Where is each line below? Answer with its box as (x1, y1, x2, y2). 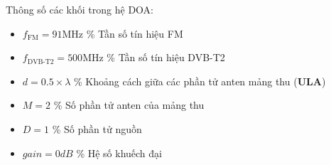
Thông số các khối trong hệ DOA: (6, 2, 153, 16)
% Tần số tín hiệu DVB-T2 (107, 50, 225, 65)
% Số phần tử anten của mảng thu (53, 97, 205, 112)
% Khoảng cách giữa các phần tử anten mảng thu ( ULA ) (74, 73, 326, 88)
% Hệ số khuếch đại (76, 145, 162, 160)
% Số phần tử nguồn (52, 121, 142, 136)
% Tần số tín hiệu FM (86, 26, 183, 41)
